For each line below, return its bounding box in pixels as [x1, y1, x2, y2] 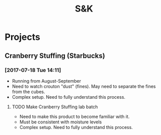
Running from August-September [12, 78, 82, 84]
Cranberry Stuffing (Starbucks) [5, 51, 105, 60]
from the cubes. [12, 89, 46, 95]
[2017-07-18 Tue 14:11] [5, 66, 61, 74]
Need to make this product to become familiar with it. [19, 113, 130, 119]
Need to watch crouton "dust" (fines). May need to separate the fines [12, 83, 156, 89]
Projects [5, 31, 41, 43]
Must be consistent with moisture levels [19, 119, 102, 125]
